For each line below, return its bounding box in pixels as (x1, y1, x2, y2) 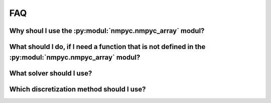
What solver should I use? (9, 69, 92, 77)
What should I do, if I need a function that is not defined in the (9, 42, 206, 51)
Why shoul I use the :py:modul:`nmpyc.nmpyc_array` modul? (9, 26, 205, 35)
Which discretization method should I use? (9, 85, 146, 93)
